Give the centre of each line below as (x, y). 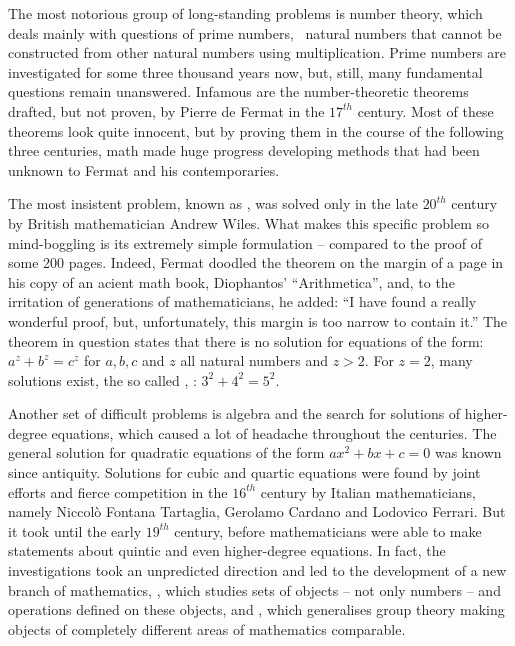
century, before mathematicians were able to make (328, 530)
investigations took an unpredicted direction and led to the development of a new (257, 570)
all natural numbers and (254, 360)
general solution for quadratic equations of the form (166, 452)
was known (468, 452)
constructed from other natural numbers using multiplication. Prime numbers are (257, 52)
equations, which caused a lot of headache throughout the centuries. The (274, 432)
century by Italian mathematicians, (368, 491)
